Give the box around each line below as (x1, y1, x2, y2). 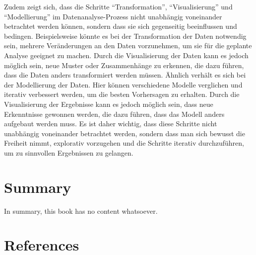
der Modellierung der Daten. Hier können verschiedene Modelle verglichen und (4, 79, 243, 89)
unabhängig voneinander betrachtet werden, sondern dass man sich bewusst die (4, 128, 245, 138)
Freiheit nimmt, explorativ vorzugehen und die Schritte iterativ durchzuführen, (4, 138, 244, 148)
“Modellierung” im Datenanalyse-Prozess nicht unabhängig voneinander (4, 11, 222, 21)
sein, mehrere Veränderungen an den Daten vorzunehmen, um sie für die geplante (4, 40, 252, 51)
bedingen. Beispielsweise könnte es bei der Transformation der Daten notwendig (4, 30, 247, 41)
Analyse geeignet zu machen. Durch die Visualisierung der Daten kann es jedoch (4, 50, 249, 60)
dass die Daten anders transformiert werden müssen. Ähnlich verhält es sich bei (4, 70, 246, 80)
